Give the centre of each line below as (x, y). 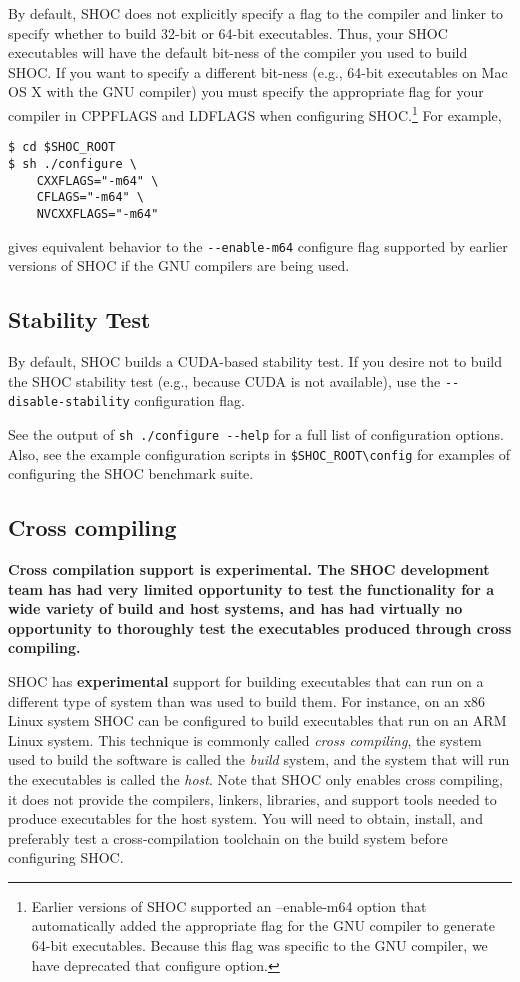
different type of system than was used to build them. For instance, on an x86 (247, 700)
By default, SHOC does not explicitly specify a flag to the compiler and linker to (256, 13)
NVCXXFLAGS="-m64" (97, 213)
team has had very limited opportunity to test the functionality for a (251, 588)
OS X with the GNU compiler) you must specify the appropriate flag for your (246, 91)
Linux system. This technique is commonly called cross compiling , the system (245, 739)
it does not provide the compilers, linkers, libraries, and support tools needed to (252, 798)
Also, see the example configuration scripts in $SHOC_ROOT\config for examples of (259, 453)
